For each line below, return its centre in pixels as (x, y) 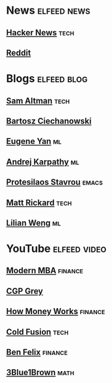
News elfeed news (48, 10)
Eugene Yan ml (34, 141)
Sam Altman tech (38, 100)
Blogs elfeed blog (47, 79)
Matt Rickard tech (39, 202)
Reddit (18, 52)
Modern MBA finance (45, 271)
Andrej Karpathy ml (43, 162)
